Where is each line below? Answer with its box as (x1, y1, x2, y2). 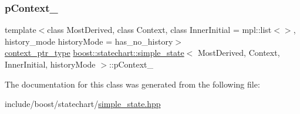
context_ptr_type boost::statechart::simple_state (5, 46, 184, 59)
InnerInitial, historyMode (5, 58, 96, 70)
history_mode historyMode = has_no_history (5, 35, 173, 47)
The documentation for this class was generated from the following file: (5, 78, 260, 90)
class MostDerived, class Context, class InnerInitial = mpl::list (47, 24, 272, 36)
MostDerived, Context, (198, 46, 280, 59)
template (5, 24, 36, 36)
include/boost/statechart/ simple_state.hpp (5, 98, 161, 110)
